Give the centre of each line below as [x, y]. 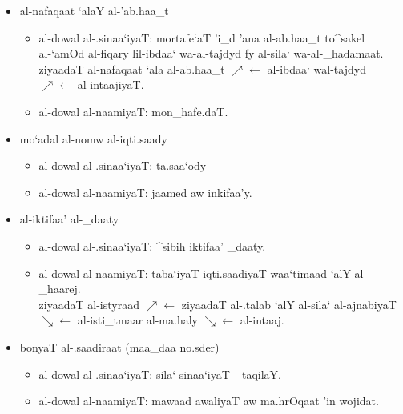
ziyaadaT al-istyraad [89, 304]
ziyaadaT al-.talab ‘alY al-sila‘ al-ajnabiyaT [289, 304]
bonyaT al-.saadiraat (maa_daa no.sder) [119, 346]
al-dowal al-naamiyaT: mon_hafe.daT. [133, 111]
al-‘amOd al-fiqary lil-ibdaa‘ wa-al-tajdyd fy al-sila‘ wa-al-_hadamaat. [211, 53]
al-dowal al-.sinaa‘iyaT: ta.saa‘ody [123, 165]
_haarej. [60, 289]
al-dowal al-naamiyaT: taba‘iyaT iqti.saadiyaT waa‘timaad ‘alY [195, 273]
